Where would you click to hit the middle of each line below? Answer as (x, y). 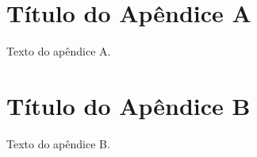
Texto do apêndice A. (59, 51)
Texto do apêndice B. (58, 143)
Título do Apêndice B (128, 105)
